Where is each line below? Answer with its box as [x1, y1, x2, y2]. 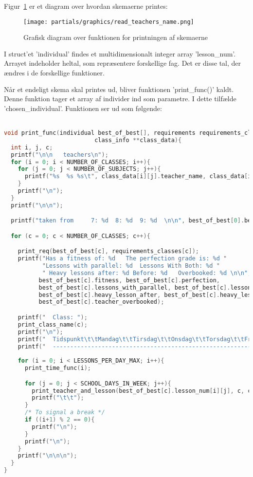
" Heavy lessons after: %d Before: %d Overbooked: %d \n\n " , [42, 269, 252, 276]
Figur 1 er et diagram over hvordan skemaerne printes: [4, 1, 168, 11]
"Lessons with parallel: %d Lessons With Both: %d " [42, 262, 220, 270]
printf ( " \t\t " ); [32, 394, 84, 402]
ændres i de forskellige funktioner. [4, 68, 105, 78]
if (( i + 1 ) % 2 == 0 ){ [24, 416, 95, 423]
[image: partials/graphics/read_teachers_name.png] [23, 18, 194, 25]
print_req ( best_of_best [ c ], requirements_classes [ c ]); [18, 248, 199, 255]
